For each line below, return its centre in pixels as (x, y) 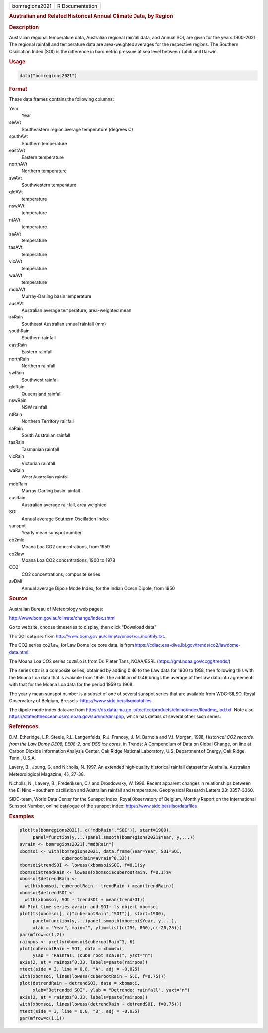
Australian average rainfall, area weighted (64, 505)
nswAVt (17, 206)
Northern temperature (44, 171)
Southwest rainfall (40, 380)
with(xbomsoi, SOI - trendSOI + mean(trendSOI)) (85, 900)
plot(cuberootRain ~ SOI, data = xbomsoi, (72, 949)
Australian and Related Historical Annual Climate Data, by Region (91, 16)
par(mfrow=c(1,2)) (42, 935)
